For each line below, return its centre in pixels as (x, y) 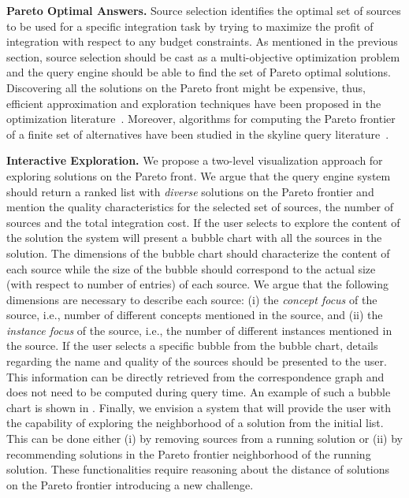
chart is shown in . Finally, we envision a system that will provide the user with (199, 407)
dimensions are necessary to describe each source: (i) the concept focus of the (192, 299)
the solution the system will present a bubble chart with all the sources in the (194, 238)
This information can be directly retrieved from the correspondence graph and (195, 376)
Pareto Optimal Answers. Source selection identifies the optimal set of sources (204, 10)
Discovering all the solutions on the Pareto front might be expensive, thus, (186, 87)
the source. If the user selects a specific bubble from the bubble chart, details (192, 346)
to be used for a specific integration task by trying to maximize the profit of (190, 26)
